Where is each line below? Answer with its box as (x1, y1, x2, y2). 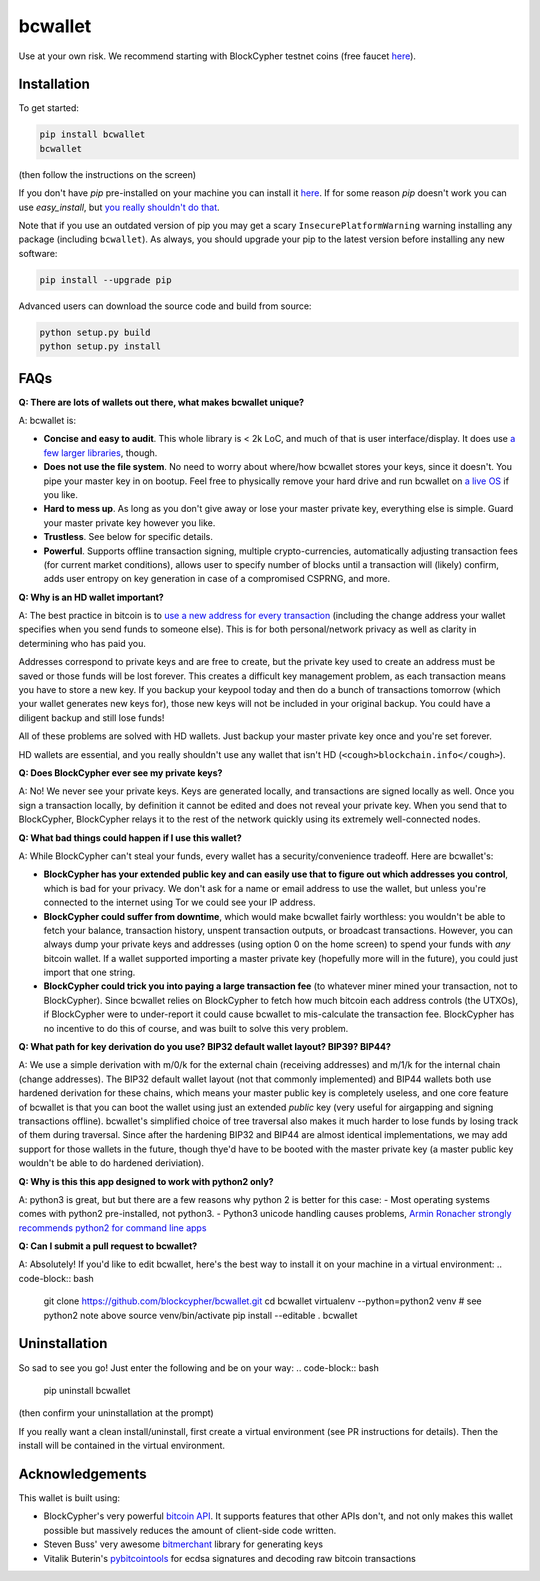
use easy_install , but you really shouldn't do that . (18, 201, 220, 213)
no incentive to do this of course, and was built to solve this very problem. (43, 1022, 349, 1034)
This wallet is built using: (18, 1492, 120, 1504)
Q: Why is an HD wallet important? (18, 591, 164, 603)
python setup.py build (39, 326, 151, 338)
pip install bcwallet (39, 129, 146, 140)
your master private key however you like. (43, 516, 216, 529)
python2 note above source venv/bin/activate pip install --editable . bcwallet (43, 1309, 358, 1321)
